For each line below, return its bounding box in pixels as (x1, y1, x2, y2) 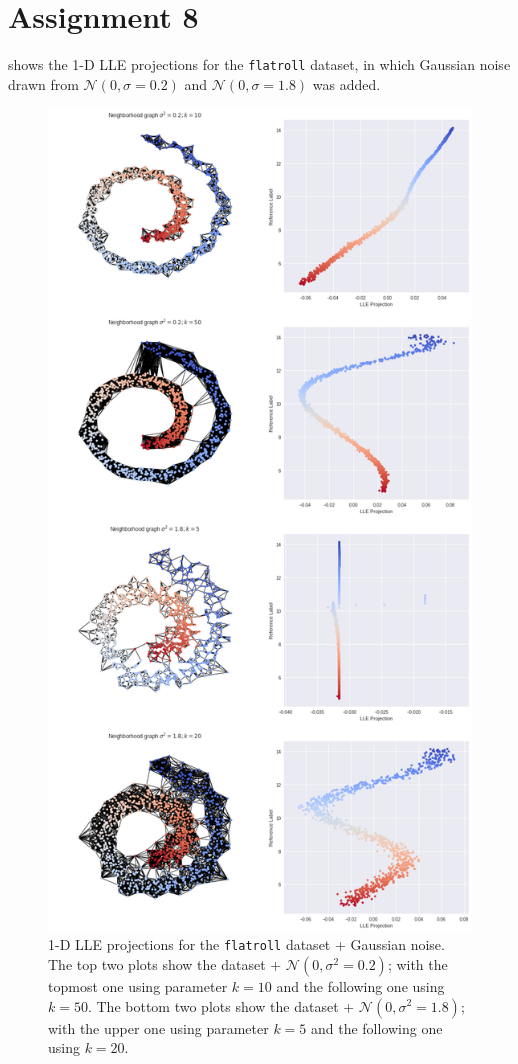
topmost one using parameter (48, 975, 228, 996)
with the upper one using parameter (48, 1017, 269, 1038)
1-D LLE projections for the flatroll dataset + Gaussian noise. (48, 934, 445, 955)
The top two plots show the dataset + (48, 953, 282, 974)
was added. (312, 73, 381, 94)
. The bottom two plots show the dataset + (87, 995, 355, 1016)
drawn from (8, 73, 79, 94)
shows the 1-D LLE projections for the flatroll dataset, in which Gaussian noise (8, 54, 511, 75)
